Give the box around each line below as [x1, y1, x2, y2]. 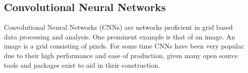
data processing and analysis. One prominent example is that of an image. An [4, 31, 235, 41]
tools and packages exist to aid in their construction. [4, 60, 160, 70]
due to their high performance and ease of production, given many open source [4, 50, 238, 60]
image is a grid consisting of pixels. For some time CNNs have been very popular [4, 41, 244, 51]
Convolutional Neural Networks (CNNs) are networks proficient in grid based [4, 22, 233, 32]
